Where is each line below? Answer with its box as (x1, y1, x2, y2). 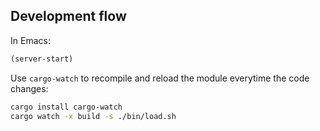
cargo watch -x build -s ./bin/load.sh (10, 111, 177, 121)
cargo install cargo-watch (10, 102, 123, 112)
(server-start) (10, 54, 74, 64)
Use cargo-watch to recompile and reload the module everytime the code (10, 72, 310, 84)
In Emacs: (10, 34, 51, 46)
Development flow (10, 8, 127, 25)
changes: (10, 82, 49, 94)
